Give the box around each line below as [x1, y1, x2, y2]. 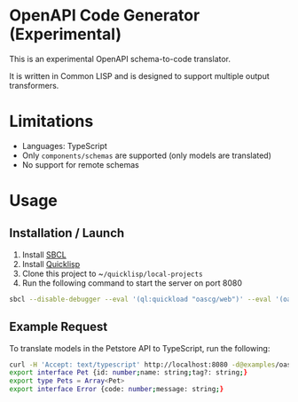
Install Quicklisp [21, 258, 81, 269]
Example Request [9, 319, 108, 335]
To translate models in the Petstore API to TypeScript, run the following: [9, 343, 271, 353]
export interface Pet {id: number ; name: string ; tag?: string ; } [9, 368, 248, 377]
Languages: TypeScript [21, 140, 108, 151]
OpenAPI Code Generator [9, 5, 200, 26]
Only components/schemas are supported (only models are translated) [21, 150, 272, 161]
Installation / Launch [9, 225, 125, 240]
